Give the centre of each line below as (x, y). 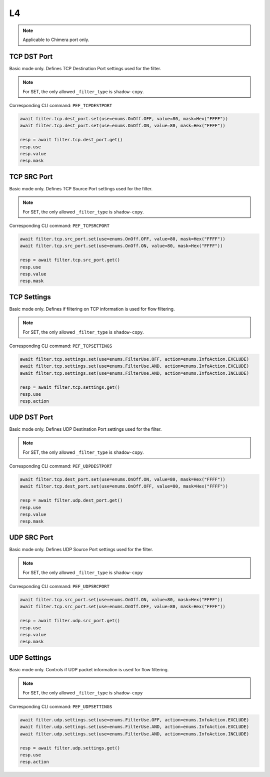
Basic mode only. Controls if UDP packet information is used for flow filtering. (89, 669)
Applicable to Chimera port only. (56, 40)
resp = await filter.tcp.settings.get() (70, 387)
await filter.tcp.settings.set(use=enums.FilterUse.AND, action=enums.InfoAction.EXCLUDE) (134, 366)
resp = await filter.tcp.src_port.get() (70, 260)
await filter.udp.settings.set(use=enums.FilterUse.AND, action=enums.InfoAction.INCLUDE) (134, 734)
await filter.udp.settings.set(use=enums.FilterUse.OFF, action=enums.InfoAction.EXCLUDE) (134, 720)
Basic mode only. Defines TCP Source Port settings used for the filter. (81, 188)
